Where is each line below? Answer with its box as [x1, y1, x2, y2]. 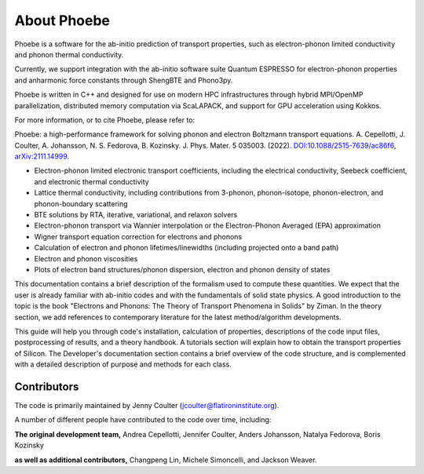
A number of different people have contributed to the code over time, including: [14, 415, 272, 425]
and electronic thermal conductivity [34, 177, 149, 186]
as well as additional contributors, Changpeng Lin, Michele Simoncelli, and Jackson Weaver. [14, 455, 317, 465]
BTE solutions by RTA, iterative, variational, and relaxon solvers [34, 210, 238, 220]
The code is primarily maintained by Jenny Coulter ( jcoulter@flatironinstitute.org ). [14, 401, 280, 410]
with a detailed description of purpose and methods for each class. [14, 359, 232, 369]
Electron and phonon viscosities [34, 253, 138, 263]
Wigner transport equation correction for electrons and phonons [34, 232, 243, 241]
